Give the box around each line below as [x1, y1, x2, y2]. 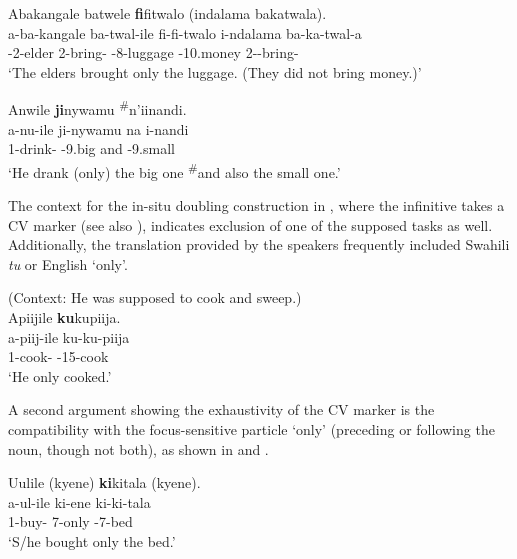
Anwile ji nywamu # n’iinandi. [8, 96, 187, 120]
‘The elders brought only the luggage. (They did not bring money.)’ [8, 61, 422, 82]
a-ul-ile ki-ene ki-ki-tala [8, 491, 151, 512]
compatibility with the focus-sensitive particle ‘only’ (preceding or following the [8, 419, 495, 439]
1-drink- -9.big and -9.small [8, 138, 175, 159]
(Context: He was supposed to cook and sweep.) [8, 287, 302, 308]
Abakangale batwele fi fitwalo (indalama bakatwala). [8, 3, 327, 23]
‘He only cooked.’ [8, 365, 112, 386]
